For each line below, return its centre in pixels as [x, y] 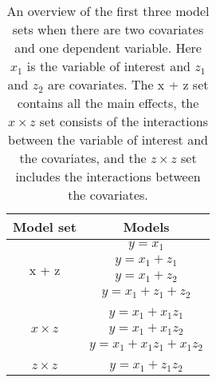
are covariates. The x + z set [128, 84]
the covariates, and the [83, 158]
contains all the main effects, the [108, 103]
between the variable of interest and [108, 139]
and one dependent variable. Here [108, 48]
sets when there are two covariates [108, 29]
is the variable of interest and [108, 66]
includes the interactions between [108, 176]
